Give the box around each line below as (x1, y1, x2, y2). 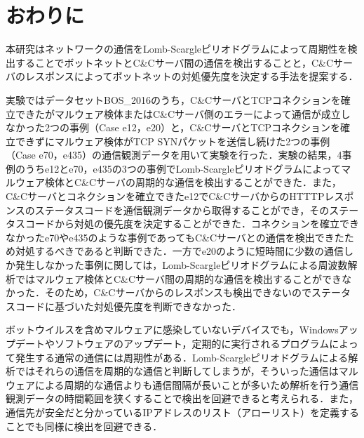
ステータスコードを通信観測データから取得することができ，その (34, 202, 330, 217)
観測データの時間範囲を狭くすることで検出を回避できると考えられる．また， (6, 391, 359, 406)
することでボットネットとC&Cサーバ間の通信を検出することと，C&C (15, 55, 334, 69)
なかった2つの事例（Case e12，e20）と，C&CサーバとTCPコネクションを (6, 120, 341, 135)
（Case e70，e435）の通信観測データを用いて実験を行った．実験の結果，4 (6, 147, 342, 162)
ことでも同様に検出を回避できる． (6, 418, 163, 433)
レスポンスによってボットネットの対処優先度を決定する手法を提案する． (25, 69, 358, 84)
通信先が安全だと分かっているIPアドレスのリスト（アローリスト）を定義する (6, 404, 359, 419)
